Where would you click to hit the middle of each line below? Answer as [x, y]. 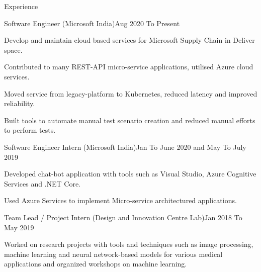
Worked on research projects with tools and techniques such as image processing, [129, 244]
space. [13, 50]
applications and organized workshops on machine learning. [96, 264]
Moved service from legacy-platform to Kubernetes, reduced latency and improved [131, 93]
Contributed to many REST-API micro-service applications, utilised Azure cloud [129, 67]
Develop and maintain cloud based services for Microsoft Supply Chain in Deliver [129, 40]
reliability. [20, 103]
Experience [21, 6]
